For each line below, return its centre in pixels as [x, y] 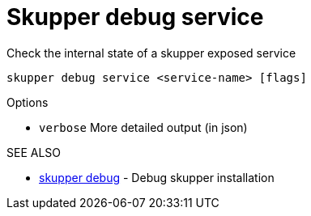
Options [28, 102]
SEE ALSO [34, 152]
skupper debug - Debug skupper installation [157, 177]
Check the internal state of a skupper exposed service [151, 53]
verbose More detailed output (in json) [143, 127]
